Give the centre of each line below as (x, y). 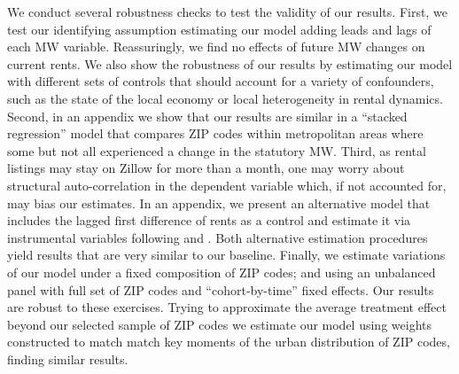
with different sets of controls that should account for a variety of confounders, (221, 81)
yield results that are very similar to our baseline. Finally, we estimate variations (226, 255)
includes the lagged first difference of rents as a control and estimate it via (209, 220)
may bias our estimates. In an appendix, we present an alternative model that (219, 203)
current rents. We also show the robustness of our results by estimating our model (230, 63)
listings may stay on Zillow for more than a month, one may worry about (206, 168)
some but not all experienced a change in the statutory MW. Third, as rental (217, 150)
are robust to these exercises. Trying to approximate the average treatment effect (227, 307)
